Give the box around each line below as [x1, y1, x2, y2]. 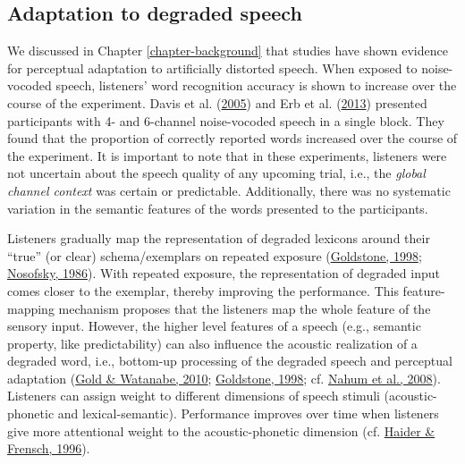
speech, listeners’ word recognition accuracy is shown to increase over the [55, 76, 457, 95]
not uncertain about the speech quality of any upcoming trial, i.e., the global [7, 164, 426, 182]
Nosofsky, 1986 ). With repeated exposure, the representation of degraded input [7, 264, 440, 283]
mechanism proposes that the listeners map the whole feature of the [58, 299, 431, 317]
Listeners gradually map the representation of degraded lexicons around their [7, 229, 430, 248]
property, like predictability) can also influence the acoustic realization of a [7, 333, 418, 352]
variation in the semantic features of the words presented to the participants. [7, 198, 428, 217]
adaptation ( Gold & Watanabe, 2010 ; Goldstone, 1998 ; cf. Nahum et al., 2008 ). [7, 368, 441, 387]
